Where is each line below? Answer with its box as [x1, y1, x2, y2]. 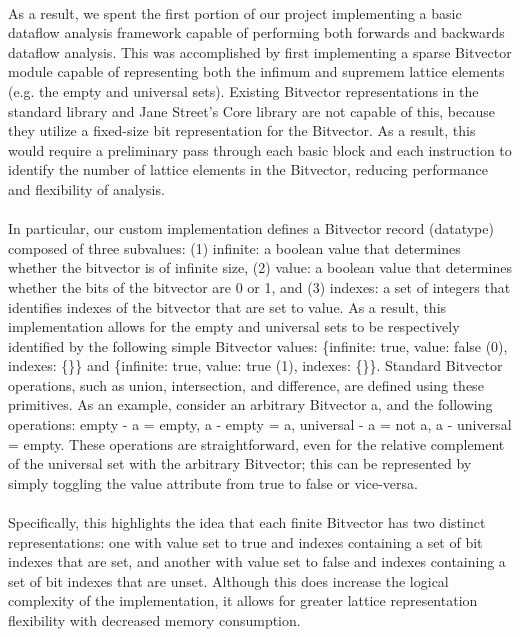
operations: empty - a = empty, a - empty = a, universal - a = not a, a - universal [8, 414, 512, 435]
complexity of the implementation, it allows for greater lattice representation [8, 590, 478, 611]
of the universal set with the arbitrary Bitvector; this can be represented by [8, 453, 472, 474]
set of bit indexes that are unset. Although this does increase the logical [8, 570, 449, 591]
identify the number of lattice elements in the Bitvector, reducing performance [8, 159, 488, 180]
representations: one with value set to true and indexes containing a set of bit [8, 531, 483, 552]
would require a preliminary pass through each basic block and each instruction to [8, 139, 512, 160]
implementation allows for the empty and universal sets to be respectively [8, 316, 460, 337]
